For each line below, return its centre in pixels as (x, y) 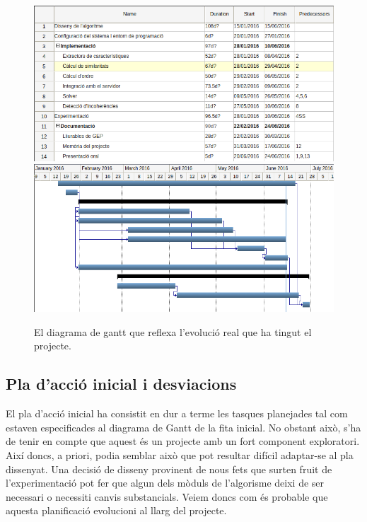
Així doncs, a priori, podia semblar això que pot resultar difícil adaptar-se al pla (180, 454)
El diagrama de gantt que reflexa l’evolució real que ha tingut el (173, 331)
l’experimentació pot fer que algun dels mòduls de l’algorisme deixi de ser (165, 483)
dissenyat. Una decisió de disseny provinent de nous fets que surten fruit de (169, 469)
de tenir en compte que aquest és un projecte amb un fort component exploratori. (183, 441)
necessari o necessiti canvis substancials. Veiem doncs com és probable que (167, 496)
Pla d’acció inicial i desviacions (121, 384)
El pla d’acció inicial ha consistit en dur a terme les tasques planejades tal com (177, 413)
